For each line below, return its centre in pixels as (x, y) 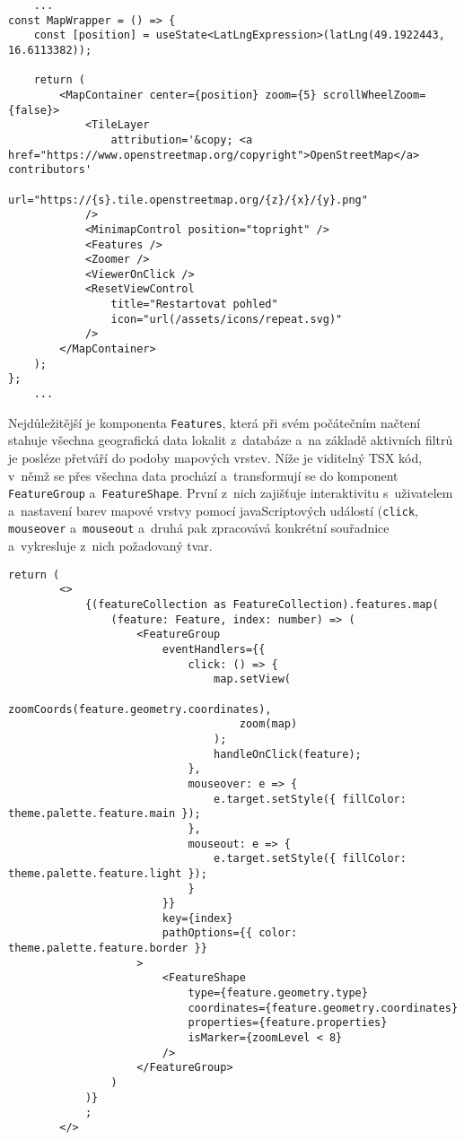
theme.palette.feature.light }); (108, 873)
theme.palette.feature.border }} (108, 949)
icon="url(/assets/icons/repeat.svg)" (227, 319)
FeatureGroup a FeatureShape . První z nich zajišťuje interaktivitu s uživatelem (231, 493)
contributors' (50, 170)
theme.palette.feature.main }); (105, 814)
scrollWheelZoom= (374, 95)
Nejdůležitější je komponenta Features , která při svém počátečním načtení (214, 422)
